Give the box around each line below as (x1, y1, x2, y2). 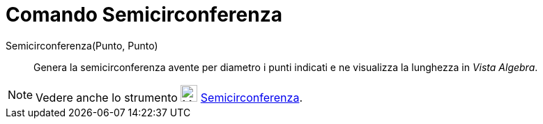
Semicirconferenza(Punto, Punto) (6, 39, 158, 52)
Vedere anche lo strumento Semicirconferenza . (36, 90, 303, 104)
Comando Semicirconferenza (6, 3, 282, 26)
